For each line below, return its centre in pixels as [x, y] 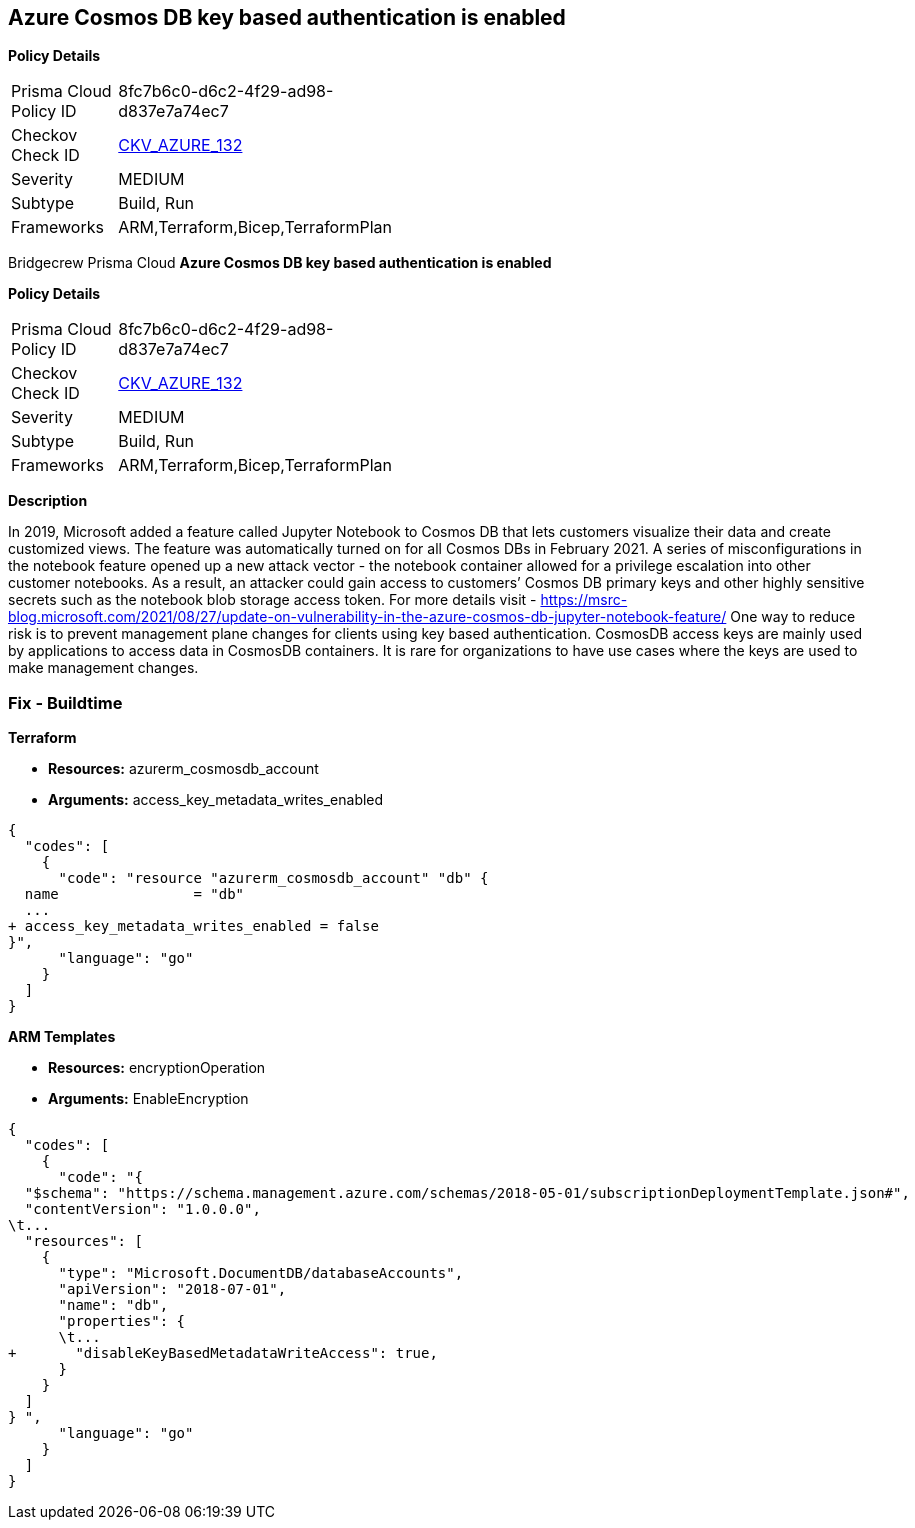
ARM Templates [62, 1037]
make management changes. [103, 668]
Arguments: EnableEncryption [148, 1099]
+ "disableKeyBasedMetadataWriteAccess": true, [223, 1353]
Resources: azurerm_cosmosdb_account [183, 769]
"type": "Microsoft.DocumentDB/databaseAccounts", [261, 1273]
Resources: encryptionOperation [157, 1068]
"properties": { [122, 1321]
